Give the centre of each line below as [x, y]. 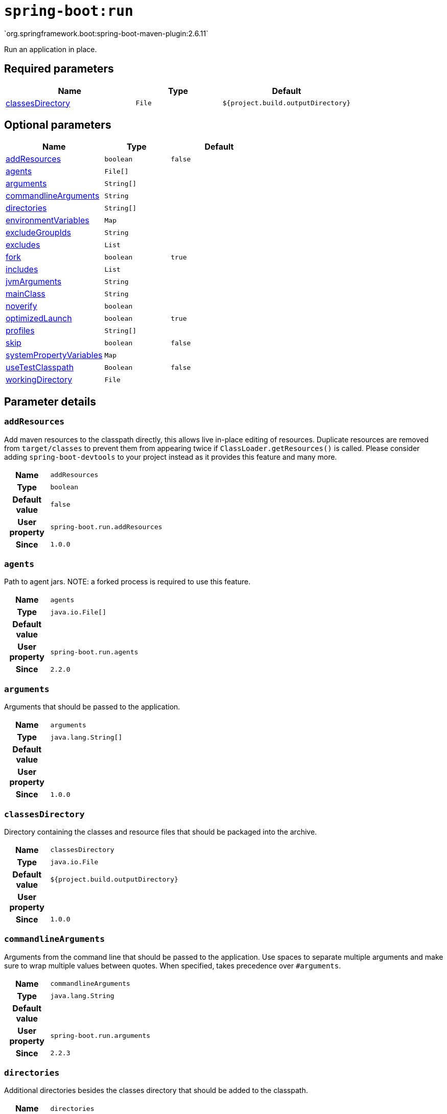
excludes [23, 245]
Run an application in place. [51, 49]
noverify [21, 306]
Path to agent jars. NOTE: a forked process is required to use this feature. [127, 582]
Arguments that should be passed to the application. [92, 707]
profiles [20, 331]
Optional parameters [58, 125]
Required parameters [59, 69]
